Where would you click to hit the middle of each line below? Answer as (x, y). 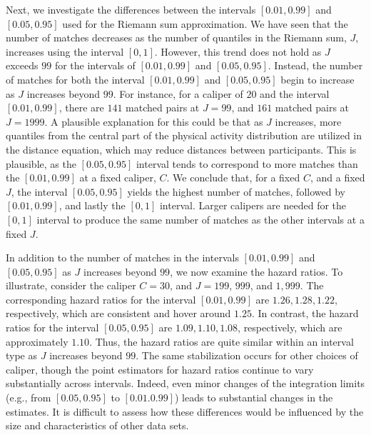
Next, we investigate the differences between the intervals (131, 9)
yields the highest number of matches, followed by (236, 191)
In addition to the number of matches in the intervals (122, 257)
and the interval (295, 93)
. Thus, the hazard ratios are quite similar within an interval (222, 341)
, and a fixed (337, 177)
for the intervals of (95, 65)
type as (22, 355)
